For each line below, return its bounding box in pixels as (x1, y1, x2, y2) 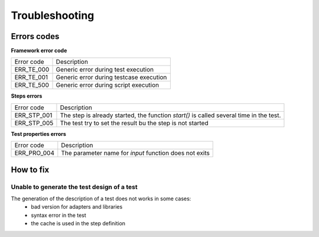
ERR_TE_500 (14, 81, 50, 89)
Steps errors (11, 92, 43, 100)
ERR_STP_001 (14, 111, 53, 119)
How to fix (11, 164, 50, 174)
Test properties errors (11, 130, 66, 137)
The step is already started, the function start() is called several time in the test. (60, 111, 281, 119)
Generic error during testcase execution (56, 73, 167, 82)
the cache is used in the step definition (31, 220, 126, 227)
